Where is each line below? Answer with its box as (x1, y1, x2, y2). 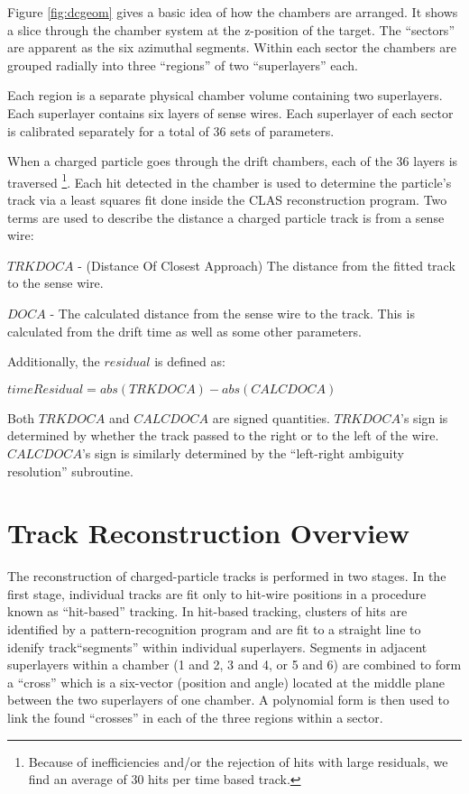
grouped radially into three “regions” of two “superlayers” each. (7, 55, 358, 74)
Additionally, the (7, 352, 100, 371)
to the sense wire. (7, 273, 104, 292)
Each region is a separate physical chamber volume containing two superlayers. (7, 86, 443, 105)
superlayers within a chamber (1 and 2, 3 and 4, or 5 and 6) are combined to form (7, 655, 462, 674)
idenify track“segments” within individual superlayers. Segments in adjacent (7, 637, 428, 656)
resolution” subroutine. (7, 461, 133, 480)
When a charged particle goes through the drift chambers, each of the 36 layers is (7, 152, 458, 171)
